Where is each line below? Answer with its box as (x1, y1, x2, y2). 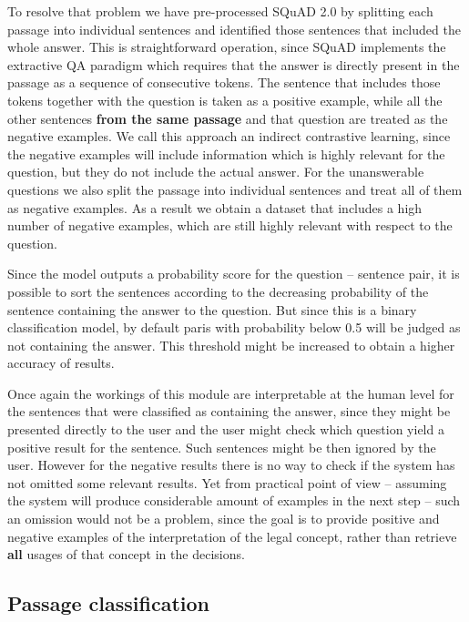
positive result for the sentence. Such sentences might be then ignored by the (7, 437, 436, 456)
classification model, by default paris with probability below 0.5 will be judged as (7, 318, 461, 337)
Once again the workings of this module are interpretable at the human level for (7, 383, 454, 403)
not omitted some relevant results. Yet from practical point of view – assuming (7, 473, 447, 492)
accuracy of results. (7, 353, 115, 372)
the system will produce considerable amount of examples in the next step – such (7, 491, 461, 510)
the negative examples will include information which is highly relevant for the (7, 144, 445, 163)
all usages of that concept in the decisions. (7, 545, 245, 564)
